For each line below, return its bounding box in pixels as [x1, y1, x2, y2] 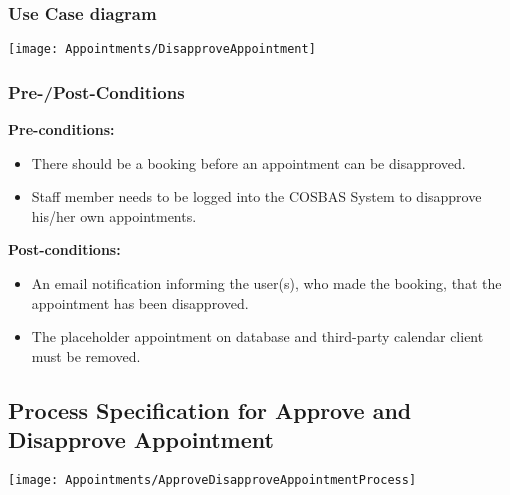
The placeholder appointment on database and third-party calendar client [31, 326, 484, 347]
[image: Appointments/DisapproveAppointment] [8, 42, 316, 57]
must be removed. [31, 345, 141, 366]
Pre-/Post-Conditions [8, 79, 185, 104]
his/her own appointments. [31, 205, 197, 226]
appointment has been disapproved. [31, 292, 249, 313]
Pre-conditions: [8, 119, 115, 140]
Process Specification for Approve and [8, 394, 412, 425]
